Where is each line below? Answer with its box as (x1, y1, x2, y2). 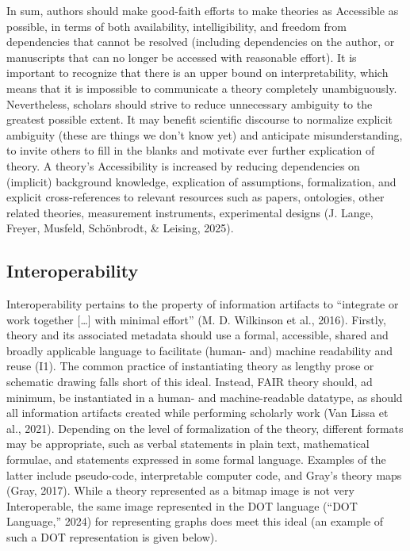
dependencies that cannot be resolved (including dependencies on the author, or (6, 33, 395, 50)
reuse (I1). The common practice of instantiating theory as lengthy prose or (6, 358, 374, 374)
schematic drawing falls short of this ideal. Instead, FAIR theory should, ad (6, 373, 373, 390)
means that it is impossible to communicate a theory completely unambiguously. (6, 79, 397, 96)
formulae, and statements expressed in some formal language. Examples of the (6, 451, 386, 468)
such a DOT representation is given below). (6, 529, 218, 545)
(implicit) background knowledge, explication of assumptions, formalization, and (6, 173, 397, 189)
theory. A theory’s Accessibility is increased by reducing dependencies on (6, 157, 360, 174)
